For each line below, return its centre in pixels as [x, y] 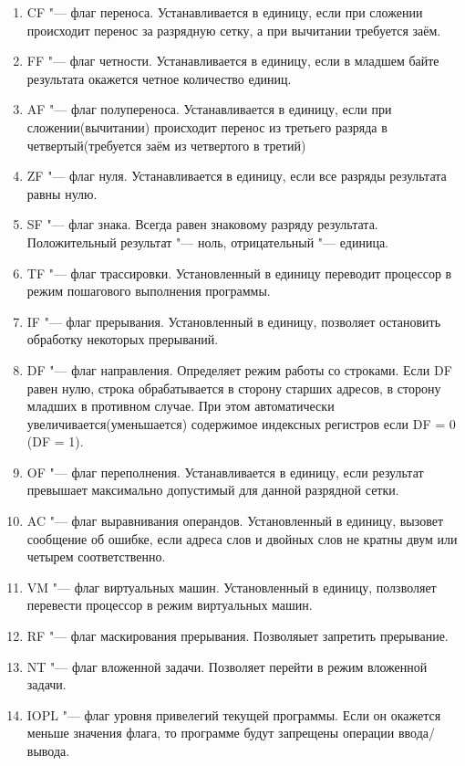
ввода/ [417, 733]
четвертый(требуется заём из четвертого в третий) [166, 145]
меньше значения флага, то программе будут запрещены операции [211, 733]
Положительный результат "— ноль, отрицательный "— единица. [207, 241]
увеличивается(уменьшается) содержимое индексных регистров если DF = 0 [241, 423]
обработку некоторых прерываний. [123, 339]
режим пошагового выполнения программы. [149, 291]
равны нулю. [62, 193]
